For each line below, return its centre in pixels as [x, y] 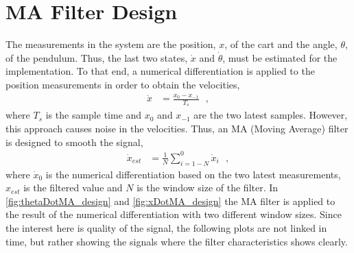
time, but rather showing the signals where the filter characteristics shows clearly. [177, 241]
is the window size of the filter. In [208, 188]
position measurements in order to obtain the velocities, [123, 84]
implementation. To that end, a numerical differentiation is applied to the [160, 71]
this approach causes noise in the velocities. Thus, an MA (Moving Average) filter [177, 129]
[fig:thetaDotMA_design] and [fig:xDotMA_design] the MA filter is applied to [170, 201]
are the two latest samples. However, [271, 115]
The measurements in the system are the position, [111, 44]
